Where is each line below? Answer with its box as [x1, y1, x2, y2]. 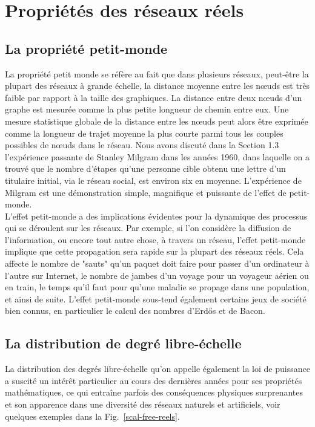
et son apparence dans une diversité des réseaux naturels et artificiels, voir [5, 398, 280, 411]
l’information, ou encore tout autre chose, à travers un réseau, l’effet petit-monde [5, 233, 306, 246]
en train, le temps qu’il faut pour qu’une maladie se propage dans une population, [5, 281, 310, 293]
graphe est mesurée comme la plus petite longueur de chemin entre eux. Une [5, 103, 289, 116]
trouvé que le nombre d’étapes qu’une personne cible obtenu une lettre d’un [5, 162, 286, 175]
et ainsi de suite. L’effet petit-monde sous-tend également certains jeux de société [5, 292, 307, 305]
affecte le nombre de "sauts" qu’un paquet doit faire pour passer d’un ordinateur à [5, 257, 310, 270]
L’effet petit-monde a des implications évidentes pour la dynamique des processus [5, 209, 308, 222]
